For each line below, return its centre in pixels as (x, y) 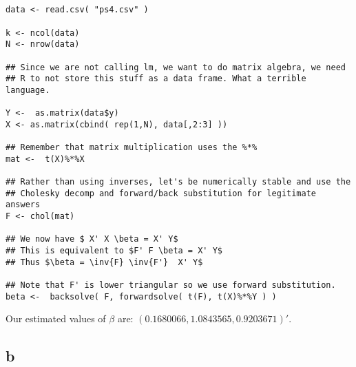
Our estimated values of (56, 318)
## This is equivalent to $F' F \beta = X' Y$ (114, 251)
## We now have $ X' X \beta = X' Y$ (92, 239)
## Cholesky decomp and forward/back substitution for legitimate (161, 193)
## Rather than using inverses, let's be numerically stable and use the (178, 182)
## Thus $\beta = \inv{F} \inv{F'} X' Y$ (104, 262)
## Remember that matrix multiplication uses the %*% (132, 148)
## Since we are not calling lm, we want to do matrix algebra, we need (176, 67)
